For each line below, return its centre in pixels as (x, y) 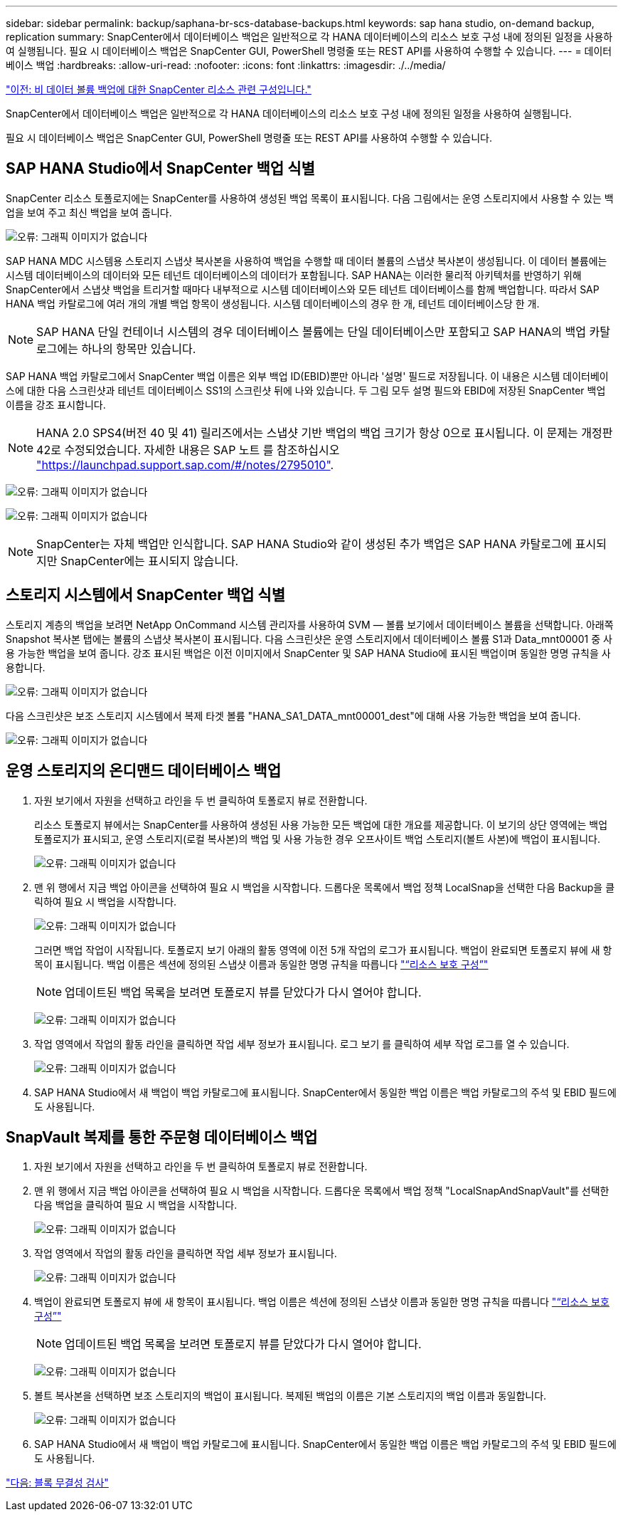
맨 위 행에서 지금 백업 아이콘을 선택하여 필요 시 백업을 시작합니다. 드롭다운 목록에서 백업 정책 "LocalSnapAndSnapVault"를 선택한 (322, 1191)
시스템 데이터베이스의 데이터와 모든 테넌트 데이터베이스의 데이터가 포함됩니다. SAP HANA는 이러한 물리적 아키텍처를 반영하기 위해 (294, 275)
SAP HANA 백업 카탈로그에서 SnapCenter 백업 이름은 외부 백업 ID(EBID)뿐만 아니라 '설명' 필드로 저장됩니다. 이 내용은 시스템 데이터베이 (307, 376)
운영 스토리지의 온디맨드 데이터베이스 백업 (143, 771)
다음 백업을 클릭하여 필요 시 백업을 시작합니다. (136, 1205)
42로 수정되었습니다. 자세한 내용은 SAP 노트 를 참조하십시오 (188, 450)
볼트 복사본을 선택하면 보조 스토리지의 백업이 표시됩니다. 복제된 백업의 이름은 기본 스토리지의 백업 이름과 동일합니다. (291, 1396)
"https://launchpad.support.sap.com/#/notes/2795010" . (185, 464)
